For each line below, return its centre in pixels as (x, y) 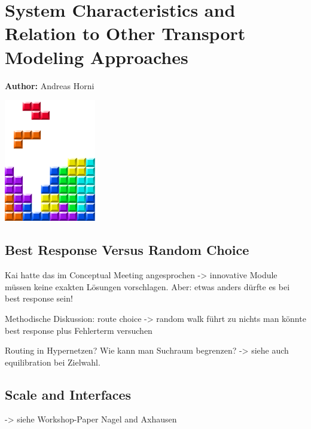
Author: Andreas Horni (50, 85)
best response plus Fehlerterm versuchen (79, 330)
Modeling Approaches (97, 57)
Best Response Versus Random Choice (127, 250)
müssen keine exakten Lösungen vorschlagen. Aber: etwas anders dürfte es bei (147, 286)
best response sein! (39, 298)
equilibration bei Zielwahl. (53, 362)
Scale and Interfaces (68, 394)
